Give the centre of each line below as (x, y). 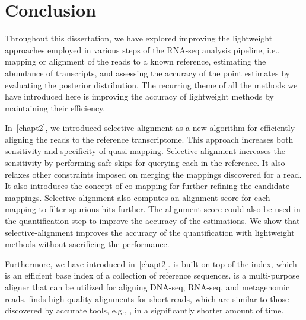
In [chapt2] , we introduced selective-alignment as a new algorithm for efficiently (150, 128)
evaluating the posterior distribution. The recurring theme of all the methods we (151, 84)
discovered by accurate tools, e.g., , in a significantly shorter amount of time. (144, 310)
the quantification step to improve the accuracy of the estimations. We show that (152, 221)
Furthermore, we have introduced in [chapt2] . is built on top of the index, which (151, 263)
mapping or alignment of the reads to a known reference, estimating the (136, 61)
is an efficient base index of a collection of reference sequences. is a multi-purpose (152, 275)
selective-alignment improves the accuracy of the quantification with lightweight (150, 232)
